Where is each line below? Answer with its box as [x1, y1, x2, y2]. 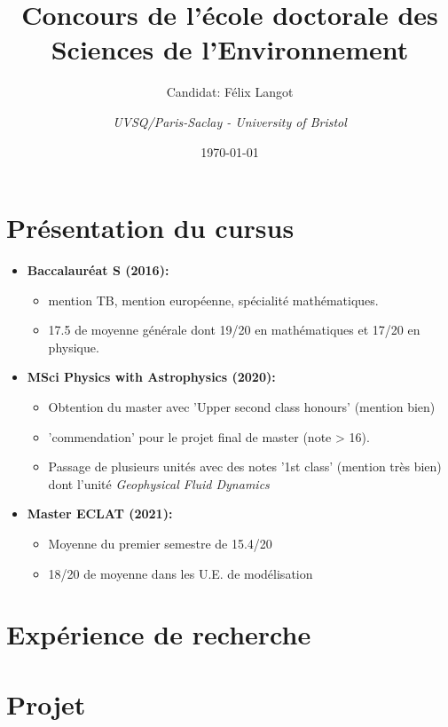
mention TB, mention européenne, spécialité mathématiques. [48, 290, 379, 309]
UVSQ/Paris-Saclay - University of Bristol [113, 112, 347, 130]
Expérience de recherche [6, 616, 311, 652]
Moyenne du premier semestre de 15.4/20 [48, 533, 272, 552]
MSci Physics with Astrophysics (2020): [27, 367, 276, 386]
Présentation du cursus [6, 209, 295, 246]
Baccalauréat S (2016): [27, 261, 169, 280]
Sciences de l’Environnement [51, 31, 409, 67]
